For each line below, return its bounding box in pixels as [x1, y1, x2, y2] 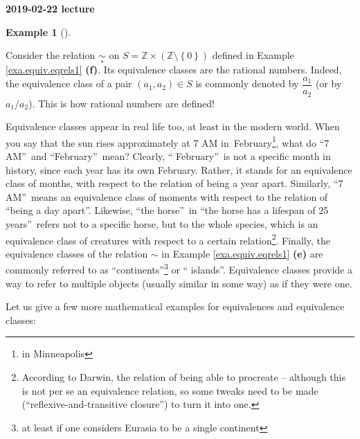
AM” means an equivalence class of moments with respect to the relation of [6, 189, 328, 204]
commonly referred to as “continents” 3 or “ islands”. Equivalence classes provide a [6, 260, 353, 277]
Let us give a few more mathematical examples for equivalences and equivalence [6, 299, 345, 314]
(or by [315, 76, 342, 91]
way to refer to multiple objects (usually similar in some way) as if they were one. [6, 276, 352, 290]
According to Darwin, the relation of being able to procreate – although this [21, 369, 345, 384]
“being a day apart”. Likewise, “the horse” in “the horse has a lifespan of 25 [6, 203, 329, 217]
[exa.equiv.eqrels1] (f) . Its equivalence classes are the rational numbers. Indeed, [6, 62, 342, 77]
